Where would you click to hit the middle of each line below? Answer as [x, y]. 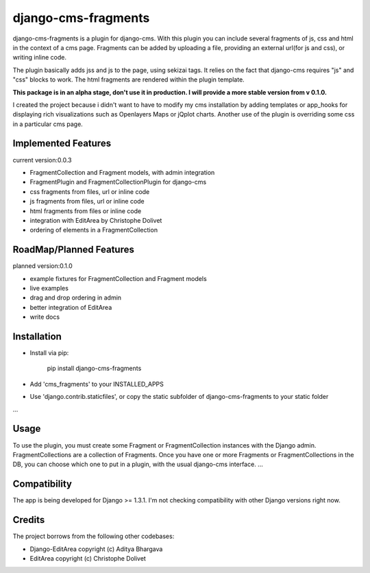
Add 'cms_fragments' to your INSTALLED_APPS [97, 384]
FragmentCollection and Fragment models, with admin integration [122, 172]
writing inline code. [39, 58]
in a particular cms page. [48, 124]
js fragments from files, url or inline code [87, 202]
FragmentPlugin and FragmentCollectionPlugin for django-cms [118, 182]
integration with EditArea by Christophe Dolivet [96, 220]
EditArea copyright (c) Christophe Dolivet [88, 558]
